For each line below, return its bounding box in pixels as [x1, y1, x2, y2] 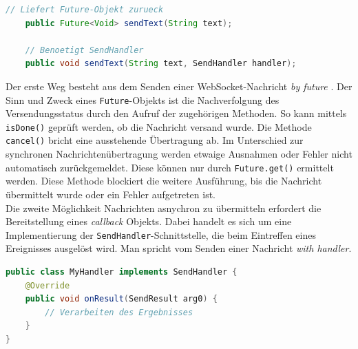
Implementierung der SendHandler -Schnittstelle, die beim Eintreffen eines [6, 227, 316, 242]
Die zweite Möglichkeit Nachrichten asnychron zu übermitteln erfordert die [6, 200, 322, 215]
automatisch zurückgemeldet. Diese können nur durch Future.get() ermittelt [6, 160, 334, 174]
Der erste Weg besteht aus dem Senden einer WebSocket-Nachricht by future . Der [6, 78, 352, 93]
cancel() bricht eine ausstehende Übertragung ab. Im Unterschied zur [6, 133, 304, 147]
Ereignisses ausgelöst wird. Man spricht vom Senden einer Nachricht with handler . [6, 241, 352, 255]
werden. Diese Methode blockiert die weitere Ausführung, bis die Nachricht [6, 173, 322, 188]
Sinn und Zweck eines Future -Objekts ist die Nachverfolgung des [6, 92, 280, 107]
